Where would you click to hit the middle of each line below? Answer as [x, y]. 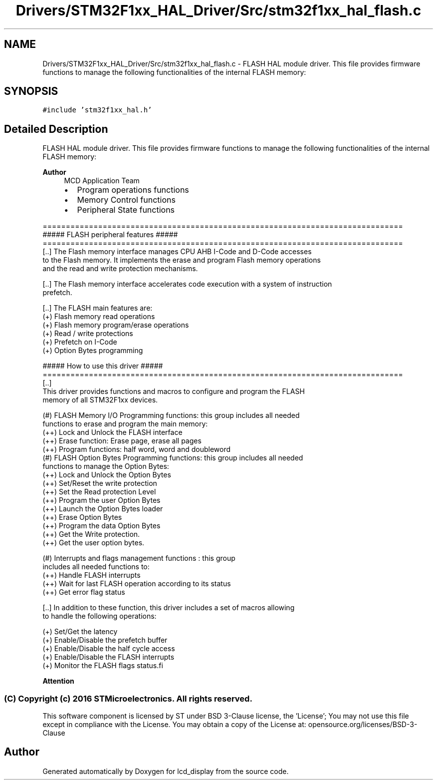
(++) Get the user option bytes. [94, 543]
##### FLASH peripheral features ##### [110, 235]
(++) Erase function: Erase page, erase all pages [122, 441]
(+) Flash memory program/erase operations [116, 325]
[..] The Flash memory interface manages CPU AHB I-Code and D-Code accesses [177, 252]
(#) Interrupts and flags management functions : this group [139, 558]
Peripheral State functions [126, 210]
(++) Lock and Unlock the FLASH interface [112, 432]
